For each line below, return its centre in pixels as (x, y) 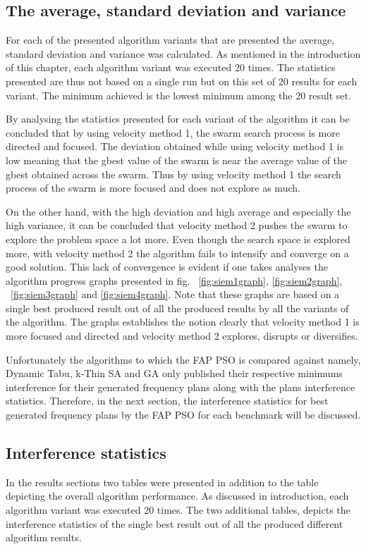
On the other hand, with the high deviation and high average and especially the (178, 211)
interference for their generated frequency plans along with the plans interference (181, 387)
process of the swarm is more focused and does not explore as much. (153, 188)
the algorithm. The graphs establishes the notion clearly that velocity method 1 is (183, 322)
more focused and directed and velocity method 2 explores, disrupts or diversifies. (182, 336)
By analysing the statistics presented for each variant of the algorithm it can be (178, 119)
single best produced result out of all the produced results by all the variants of (177, 308)
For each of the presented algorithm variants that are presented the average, (170, 40)
